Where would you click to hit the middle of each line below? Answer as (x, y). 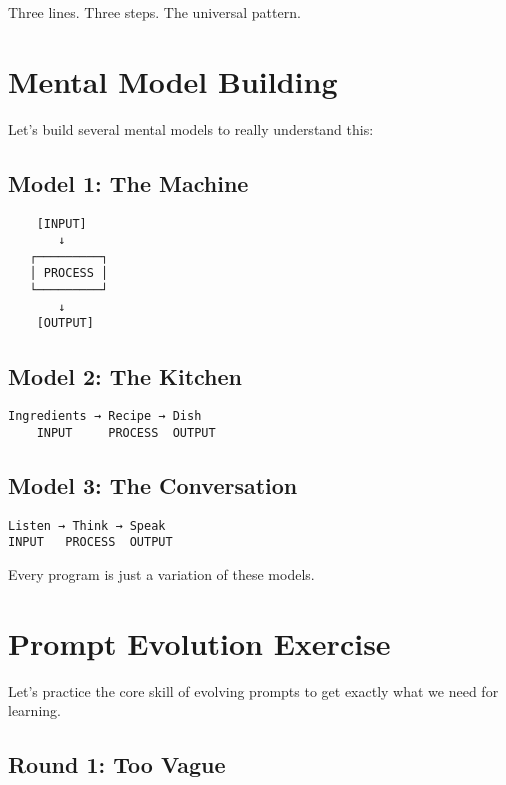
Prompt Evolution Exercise (199, 642)
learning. (34, 710)
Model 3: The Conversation (153, 485)
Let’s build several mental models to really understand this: (191, 128)
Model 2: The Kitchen (125, 375)
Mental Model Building (173, 80)
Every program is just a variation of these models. (161, 574)
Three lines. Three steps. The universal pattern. (154, 12)
